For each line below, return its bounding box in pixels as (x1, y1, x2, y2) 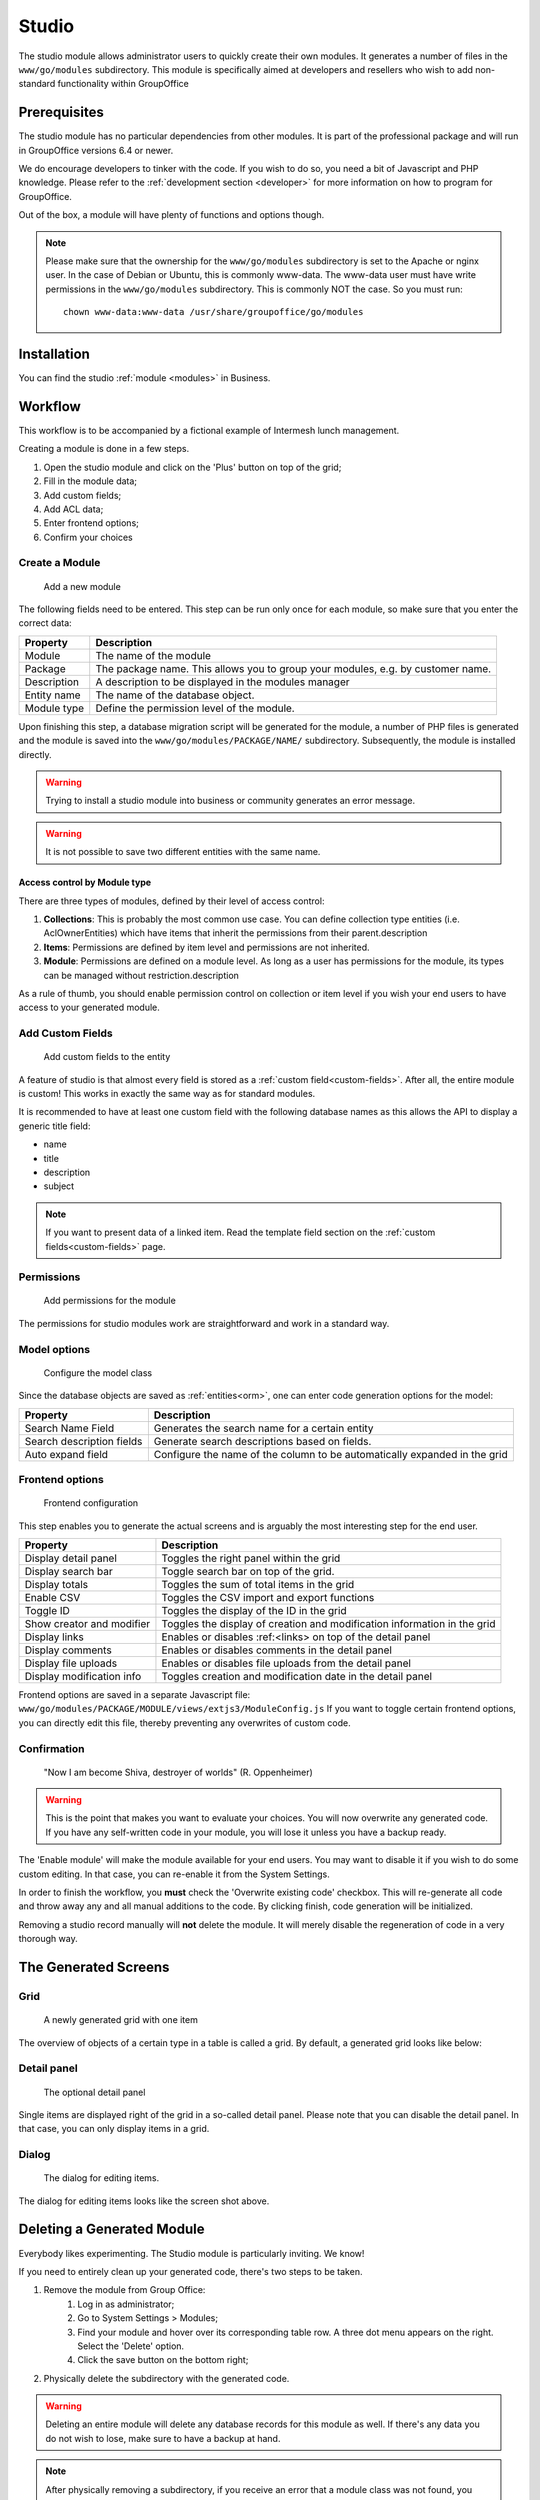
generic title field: (18, 1120, 91, 1132)
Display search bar (24, 1564, 114, 1578)
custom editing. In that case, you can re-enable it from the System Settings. (18, 1868, 330, 1880)
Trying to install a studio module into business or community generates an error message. (45, 795, 415, 807)
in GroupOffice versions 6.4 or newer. (18, 144, 174, 156)
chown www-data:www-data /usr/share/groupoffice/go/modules (63, 306, 364, 318)
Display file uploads (24, 1656, 118, 1670)
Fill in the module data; (43, 475, 138, 487)
